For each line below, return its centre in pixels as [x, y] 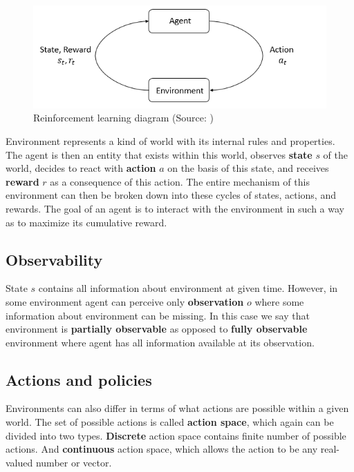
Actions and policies [79, 379]
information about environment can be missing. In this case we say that [158, 315]
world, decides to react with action [81, 168]
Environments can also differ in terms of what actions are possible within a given [177, 408]
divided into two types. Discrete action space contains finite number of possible [176, 435]
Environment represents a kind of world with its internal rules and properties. [170, 140]
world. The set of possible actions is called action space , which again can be [170, 422]
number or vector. [74, 462]
